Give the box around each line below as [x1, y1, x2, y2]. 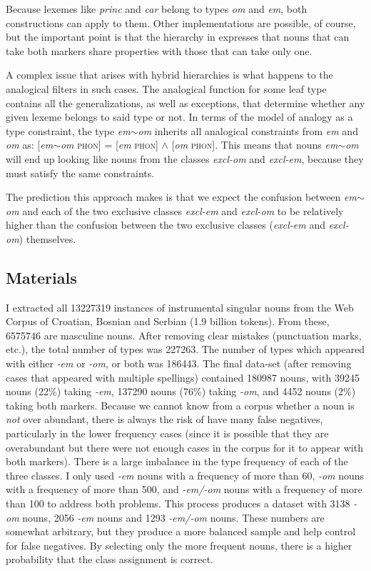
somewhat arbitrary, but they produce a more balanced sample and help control [6, 524, 356, 539]
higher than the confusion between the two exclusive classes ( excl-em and [6, 217, 325, 232]
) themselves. [19, 231, 76, 246]
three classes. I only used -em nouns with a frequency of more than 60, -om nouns [6, 467, 365, 482]
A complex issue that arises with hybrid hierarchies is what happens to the [6, 67, 333, 82]
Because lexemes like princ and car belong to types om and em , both [6, 1, 308, 16]
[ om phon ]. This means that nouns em [171, 137, 338, 152]
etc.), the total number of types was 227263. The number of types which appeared [6, 342, 365, 357]
